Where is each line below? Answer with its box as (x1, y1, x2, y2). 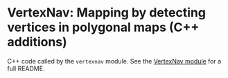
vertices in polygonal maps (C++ (7, 19, 200, 35)
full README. (7, 64, 45, 72)
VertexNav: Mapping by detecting (7, 5, 207, 21)
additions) (7, 35, 67, 50)
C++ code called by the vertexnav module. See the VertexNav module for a (7, 57, 222, 65)
